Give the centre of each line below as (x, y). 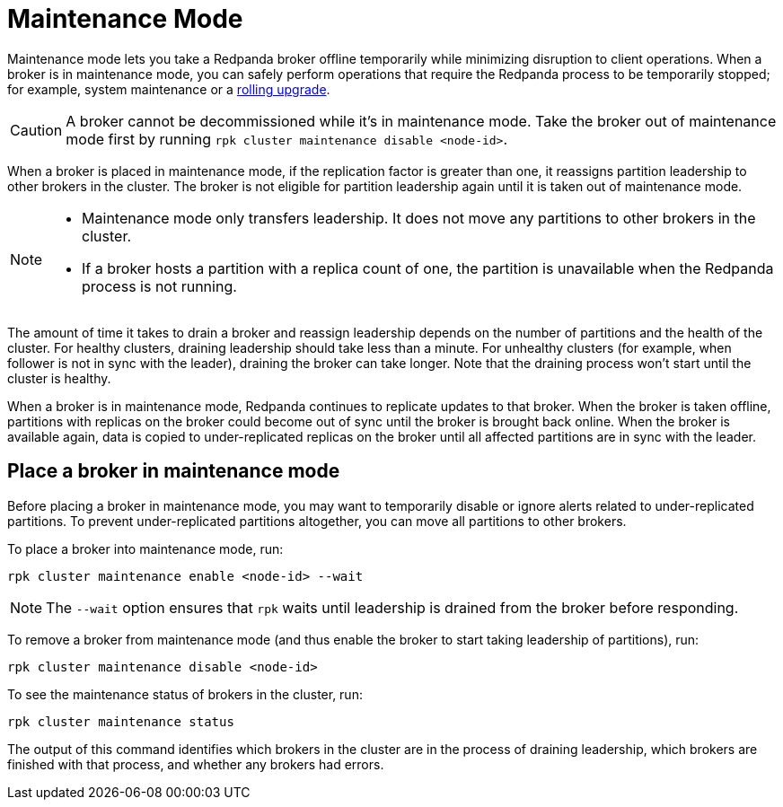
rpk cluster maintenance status (121, 721)
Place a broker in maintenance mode (174, 471)
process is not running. (159, 286)
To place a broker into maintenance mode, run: (145, 548)
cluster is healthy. (59, 378)
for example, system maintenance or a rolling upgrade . (169, 89)
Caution (36, 130)
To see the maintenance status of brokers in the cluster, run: (185, 694)
